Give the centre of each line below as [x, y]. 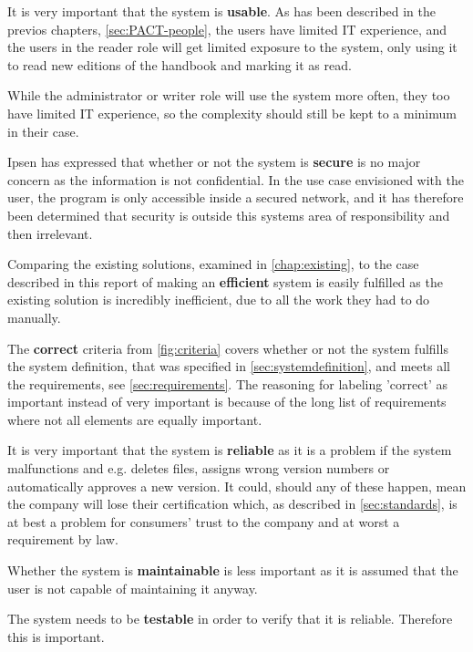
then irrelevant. [50, 233]
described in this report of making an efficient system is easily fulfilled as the [225, 281]
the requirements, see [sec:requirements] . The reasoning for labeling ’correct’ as [227, 383]
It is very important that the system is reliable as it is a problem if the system [230, 450]
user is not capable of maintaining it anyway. [133, 588]
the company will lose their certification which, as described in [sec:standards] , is [232, 504]
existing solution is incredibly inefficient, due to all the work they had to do [219, 300]
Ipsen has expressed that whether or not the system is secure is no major [214, 162]
